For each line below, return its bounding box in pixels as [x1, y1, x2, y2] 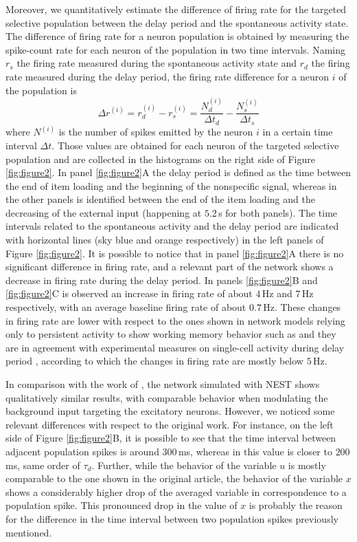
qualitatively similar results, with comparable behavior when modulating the [5, 390, 328, 404]
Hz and [262, 286, 292, 301]
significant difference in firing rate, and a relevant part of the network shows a [5, 259, 334, 274]
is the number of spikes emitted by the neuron [58, 124, 253, 139]
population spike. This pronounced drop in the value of [5, 498, 238, 512]
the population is [5, 83, 77, 97]
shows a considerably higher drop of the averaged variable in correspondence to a [5, 484, 347, 499]
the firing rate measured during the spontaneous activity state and [16, 56, 297, 70]
